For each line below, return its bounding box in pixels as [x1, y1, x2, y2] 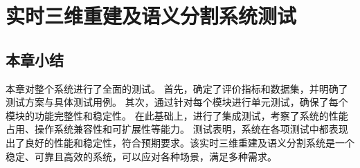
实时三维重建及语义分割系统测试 [6, 1, 297, 30]
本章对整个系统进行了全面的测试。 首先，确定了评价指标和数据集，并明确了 [6, 81, 348, 95]
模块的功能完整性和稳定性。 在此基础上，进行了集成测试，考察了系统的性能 [6, 108, 348, 122]
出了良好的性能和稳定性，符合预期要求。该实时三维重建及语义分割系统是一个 [6, 135, 354, 149]
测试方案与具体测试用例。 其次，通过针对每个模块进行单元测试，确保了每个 [6, 95, 348, 109]
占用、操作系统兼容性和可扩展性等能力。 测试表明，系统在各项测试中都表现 [6, 122, 348, 136]
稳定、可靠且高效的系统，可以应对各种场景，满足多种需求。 [6, 149, 277, 163]
